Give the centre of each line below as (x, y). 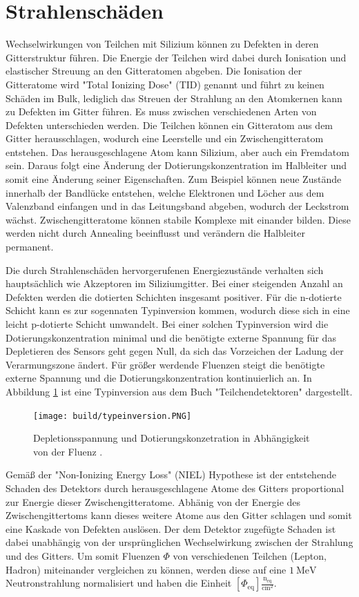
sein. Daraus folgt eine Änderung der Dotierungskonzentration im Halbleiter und (176, 165)
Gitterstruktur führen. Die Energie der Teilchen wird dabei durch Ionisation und (176, 57)
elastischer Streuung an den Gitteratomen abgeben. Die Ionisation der (154, 71)
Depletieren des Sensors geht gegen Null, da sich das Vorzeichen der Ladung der (175, 351)
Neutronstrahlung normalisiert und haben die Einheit (119, 583)
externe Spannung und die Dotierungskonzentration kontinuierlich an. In (159, 378)
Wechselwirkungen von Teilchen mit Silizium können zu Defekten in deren (162, 44)
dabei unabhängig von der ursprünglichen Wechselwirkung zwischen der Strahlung (179, 542)
